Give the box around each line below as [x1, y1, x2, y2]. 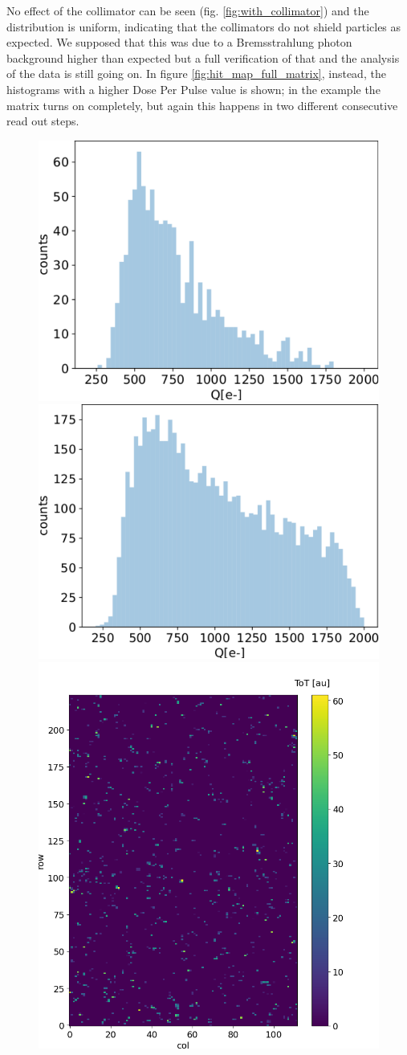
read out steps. [6, 112, 79, 129]
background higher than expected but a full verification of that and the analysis [6, 49, 400, 66]
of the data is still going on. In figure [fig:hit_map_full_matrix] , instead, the [6, 65, 386, 82]
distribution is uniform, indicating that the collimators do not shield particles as [6, 18, 401, 35]
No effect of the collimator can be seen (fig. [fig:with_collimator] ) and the [6, 2, 369, 18]
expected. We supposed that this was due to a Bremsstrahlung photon [6, 34, 352, 51]
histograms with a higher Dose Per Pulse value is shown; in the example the [6, 80, 381, 97]
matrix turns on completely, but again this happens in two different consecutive [6, 96, 398, 113]
